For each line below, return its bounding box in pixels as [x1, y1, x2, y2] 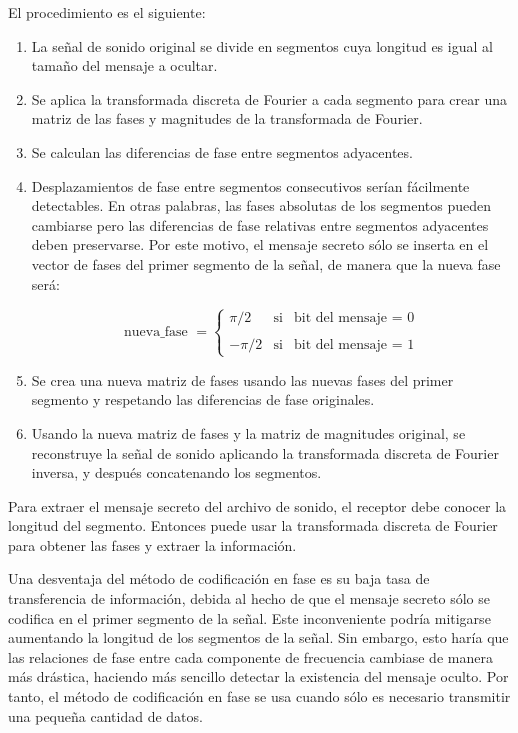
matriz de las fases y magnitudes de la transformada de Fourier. [31, 108, 423, 129]
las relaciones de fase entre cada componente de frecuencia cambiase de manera [8, 646, 493, 667]
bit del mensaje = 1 [294, 338, 415, 353]
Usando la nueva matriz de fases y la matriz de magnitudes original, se [31, 422, 466, 443]
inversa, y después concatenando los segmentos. [31, 462, 322, 483]
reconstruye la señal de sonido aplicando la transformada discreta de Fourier [31, 442, 499, 463]
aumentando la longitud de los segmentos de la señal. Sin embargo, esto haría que [8, 627, 509, 648]
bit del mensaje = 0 [294, 311, 415, 326]
